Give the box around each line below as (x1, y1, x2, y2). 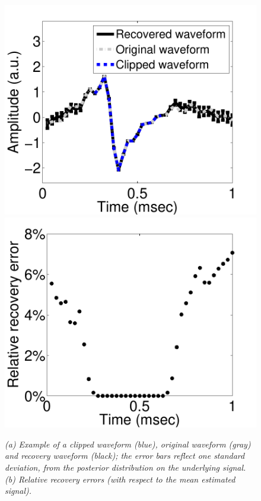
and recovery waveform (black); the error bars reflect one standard (5, 449, 245, 462)
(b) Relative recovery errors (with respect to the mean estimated (5, 472, 235, 485)
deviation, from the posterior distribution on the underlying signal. (5, 461, 246, 474)
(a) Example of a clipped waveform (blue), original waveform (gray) (5, 437, 251, 450)
